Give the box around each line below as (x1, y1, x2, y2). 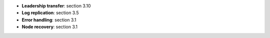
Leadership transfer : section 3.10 (21, 3, 91, 8)
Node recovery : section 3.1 (21, 24, 77, 30)
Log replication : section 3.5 (21, 10, 79, 16)
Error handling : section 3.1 (21, 16, 76, 22)
